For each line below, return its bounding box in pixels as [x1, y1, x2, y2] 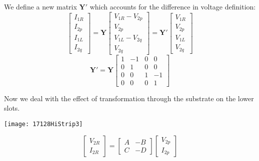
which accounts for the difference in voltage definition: [89, 1, 256, 11]
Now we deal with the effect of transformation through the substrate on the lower [4, 93, 254, 103]
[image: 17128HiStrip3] [4, 120, 83, 128]
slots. [4, 103, 20, 113]
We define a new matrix [4, 1, 77, 11]
